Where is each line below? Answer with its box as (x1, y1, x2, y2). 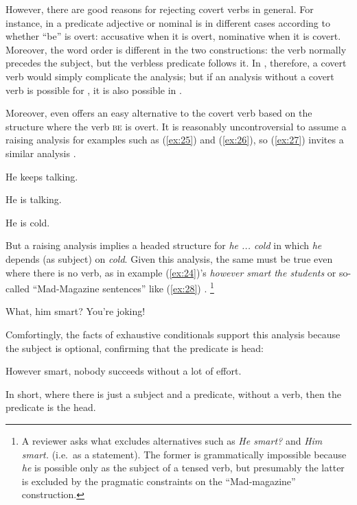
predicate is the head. (5, 400, 96, 414)
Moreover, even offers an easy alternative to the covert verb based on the (5, 106, 312, 120)
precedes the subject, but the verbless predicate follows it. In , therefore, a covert (5, 56, 347, 70)
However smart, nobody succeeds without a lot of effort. (5, 364, 242, 378)
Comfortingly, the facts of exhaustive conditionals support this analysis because (5, 327, 341, 341)
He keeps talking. (5, 169, 78, 183)
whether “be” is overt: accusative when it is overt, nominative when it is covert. (5, 29, 341, 43)
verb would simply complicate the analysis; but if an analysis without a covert (5, 69, 334, 83)
